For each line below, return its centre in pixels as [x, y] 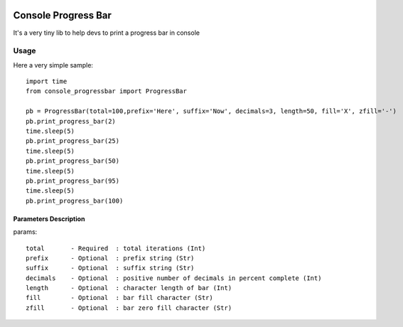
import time [47, 81]
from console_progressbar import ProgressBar [107, 91]
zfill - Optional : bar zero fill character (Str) [129, 308]
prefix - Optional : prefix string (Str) [110, 258]
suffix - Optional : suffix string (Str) [110, 268]
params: [25, 232]
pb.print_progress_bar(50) [73, 161]
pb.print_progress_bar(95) [73, 181]
